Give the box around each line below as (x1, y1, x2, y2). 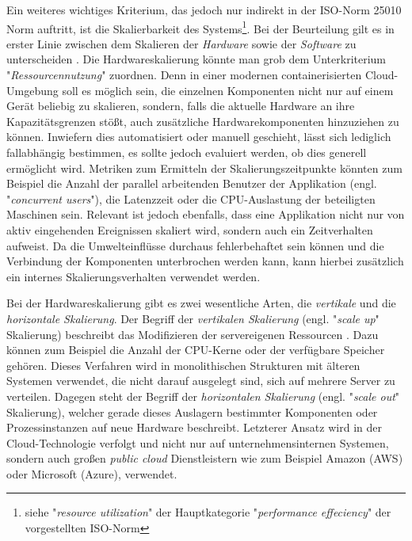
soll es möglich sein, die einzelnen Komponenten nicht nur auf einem (62, 82, 394, 98)
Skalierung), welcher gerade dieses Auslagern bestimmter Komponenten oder (6, 403, 378, 420)
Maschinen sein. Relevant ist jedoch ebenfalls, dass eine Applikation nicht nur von (6, 206, 405, 223)
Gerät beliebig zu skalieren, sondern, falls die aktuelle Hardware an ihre (6, 97, 355, 114)
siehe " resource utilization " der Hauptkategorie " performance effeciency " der (25, 504, 391, 520)
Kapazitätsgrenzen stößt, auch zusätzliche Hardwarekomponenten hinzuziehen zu (6, 112, 399, 129)
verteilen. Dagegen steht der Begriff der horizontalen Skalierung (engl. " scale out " (6, 387, 400, 404)
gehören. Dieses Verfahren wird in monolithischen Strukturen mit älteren (6, 356, 360, 373)
